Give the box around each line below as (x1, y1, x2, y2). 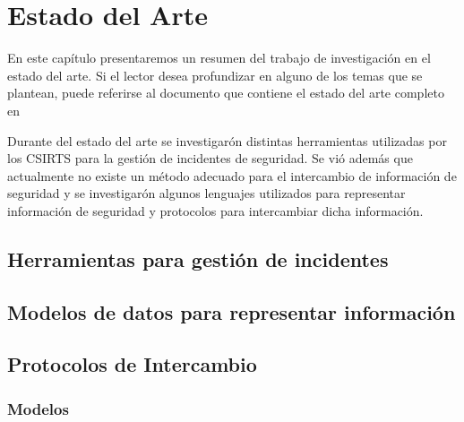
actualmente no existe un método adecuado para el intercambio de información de (7, 166, 457, 185)
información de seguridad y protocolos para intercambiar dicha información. (7, 201, 424, 220)
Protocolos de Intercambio (7, 350, 257, 378)
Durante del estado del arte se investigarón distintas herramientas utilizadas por (7, 131, 447, 150)
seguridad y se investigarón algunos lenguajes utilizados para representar (7, 184, 406, 202)
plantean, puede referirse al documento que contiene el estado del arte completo (7, 83, 444, 102)
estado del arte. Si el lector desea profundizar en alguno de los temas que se (7, 65, 423, 84)
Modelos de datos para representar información (7, 297, 456, 325)
